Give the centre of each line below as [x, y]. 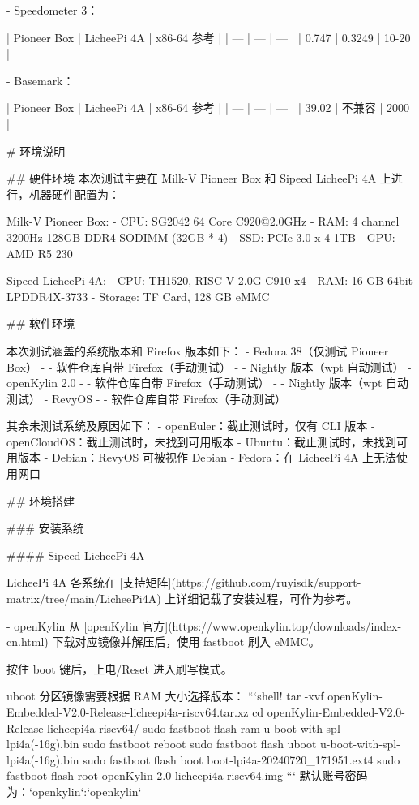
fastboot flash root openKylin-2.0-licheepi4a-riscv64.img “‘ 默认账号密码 [187, 775]
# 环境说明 [36, 151]
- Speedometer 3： [53, 10]
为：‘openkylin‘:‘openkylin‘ [74, 791]
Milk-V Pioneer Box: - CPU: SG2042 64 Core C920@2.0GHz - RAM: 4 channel [203, 221]
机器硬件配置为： [74, 194]
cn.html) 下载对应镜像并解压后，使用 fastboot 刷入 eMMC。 [163, 641]
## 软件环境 [41, 323]
